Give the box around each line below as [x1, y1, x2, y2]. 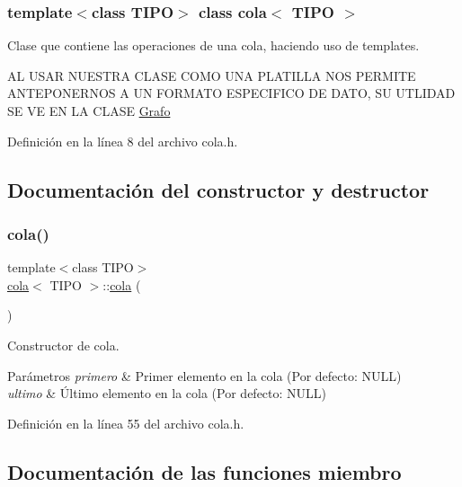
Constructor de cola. [7, 335, 120, 354]
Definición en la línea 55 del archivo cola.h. [7, 413, 244, 432]
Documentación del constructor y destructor [7, 175, 430, 203]
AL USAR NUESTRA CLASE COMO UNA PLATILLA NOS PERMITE [7, 66, 416, 84]
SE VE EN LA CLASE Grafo [7, 102, 171, 120]
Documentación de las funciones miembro [7, 457, 402, 485]
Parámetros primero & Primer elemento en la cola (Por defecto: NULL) [7, 366, 402, 385]
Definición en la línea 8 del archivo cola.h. [7, 131, 238, 150]
